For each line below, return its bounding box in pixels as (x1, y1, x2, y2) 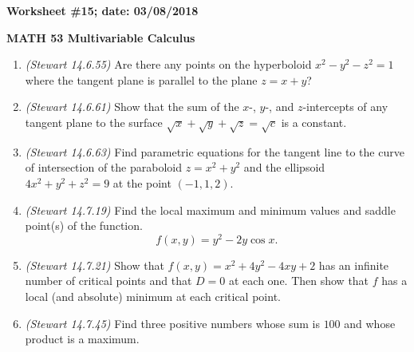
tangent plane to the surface (25, 113, 163, 130)
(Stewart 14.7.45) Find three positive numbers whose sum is (25, 314, 320, 331)
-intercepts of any (302, 98, 388, 115)
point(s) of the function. (25, 217, 143, 234)
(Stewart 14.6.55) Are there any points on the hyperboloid (25, 56, 312, 73)
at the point (112, 174, 172, 191)
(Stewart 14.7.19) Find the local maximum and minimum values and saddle (25, 201, 396, 218)
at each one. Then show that (229, 272, 369, 289)
